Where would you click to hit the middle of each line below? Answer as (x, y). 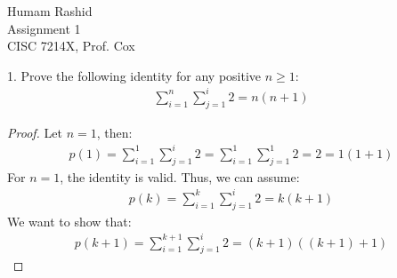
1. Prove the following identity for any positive (134, 75)
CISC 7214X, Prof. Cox (71, 46)
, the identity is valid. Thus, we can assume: (180, 176)
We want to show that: (69, 221)
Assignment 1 (44, 28)
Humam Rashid (50, 11)
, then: (114, 132)
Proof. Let (35, 132)
